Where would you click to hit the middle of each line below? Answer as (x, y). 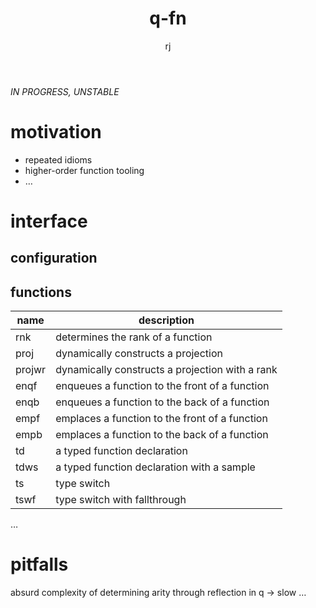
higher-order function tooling (84, 170)
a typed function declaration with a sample (155, 467)
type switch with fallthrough (121, 500)
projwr (31, 370)
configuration (54, 258)
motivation (56, 132)
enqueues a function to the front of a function (162, 386)
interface (49, 221)
